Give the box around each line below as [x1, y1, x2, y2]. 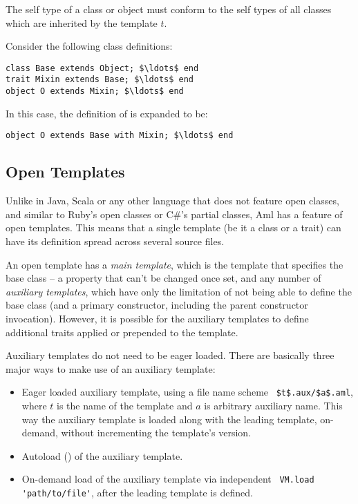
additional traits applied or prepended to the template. [6, 324, 238, 339]
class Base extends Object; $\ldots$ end [6, 63, 199, 73]
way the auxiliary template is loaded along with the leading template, [21, 411, 317, 426]
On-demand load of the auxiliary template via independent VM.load [21, 472, 314, 486]
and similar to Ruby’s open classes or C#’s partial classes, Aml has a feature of [6, 206, 343, 221]
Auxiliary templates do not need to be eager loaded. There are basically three [6, 348, 335, 362]
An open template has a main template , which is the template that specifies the [6, 257, 343, 271]
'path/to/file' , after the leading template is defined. [21, 485, 253, 500]
